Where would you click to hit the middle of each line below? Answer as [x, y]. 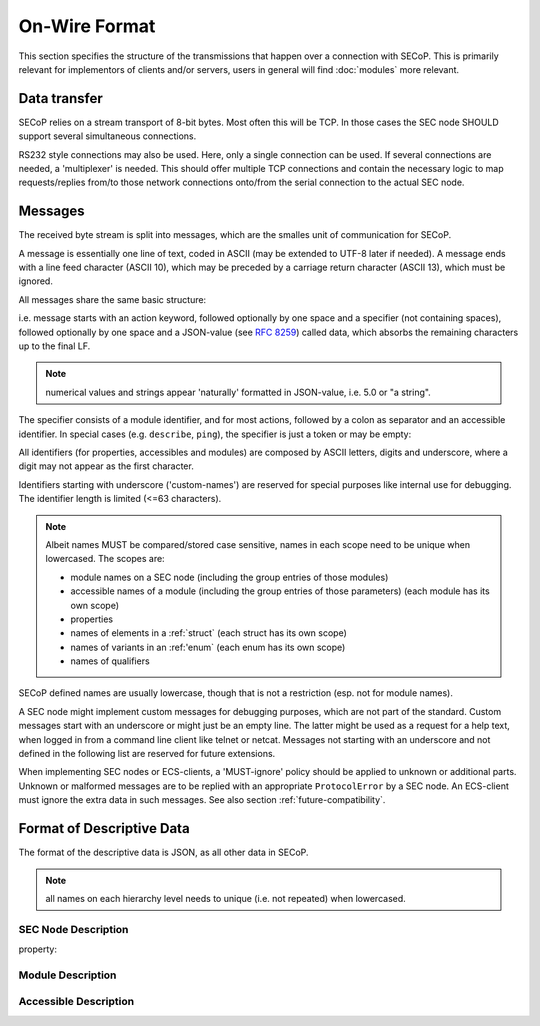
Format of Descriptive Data [104, 828]
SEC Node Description [73, 929]
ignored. [36, 281]
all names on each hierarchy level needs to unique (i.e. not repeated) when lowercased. [226, 898]
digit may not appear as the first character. [106, 466]
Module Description [67, 975]
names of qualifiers [110, 661]
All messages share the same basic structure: [112, 299]
